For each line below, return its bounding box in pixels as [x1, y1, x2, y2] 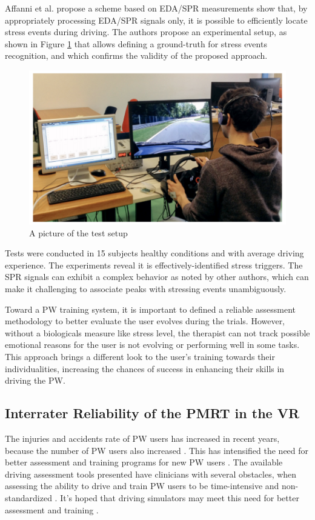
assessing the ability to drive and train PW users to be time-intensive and [5, 479, 279, 492]
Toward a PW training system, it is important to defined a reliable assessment [5, 302, 296, 315]
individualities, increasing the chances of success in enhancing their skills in [5, 362, 285, 375]
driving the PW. [5, 374, 65, 387]
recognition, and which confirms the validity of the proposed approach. [5, 49, 268, 62]
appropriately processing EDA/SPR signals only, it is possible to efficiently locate [5, 13, 308, 26]
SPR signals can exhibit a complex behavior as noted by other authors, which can [5, 270, 309, 283]
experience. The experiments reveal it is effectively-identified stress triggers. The [5, 258, 303, 271]
